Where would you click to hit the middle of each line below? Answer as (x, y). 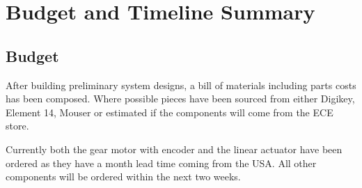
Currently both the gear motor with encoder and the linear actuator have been (174, 149)
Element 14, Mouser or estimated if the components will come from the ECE (170, 112)
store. (17, 126)
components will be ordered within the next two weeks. (123, 177)
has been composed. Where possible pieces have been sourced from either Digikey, (180, 99)
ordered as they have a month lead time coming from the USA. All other (161, 163)
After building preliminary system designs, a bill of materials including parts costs (181, 85)
